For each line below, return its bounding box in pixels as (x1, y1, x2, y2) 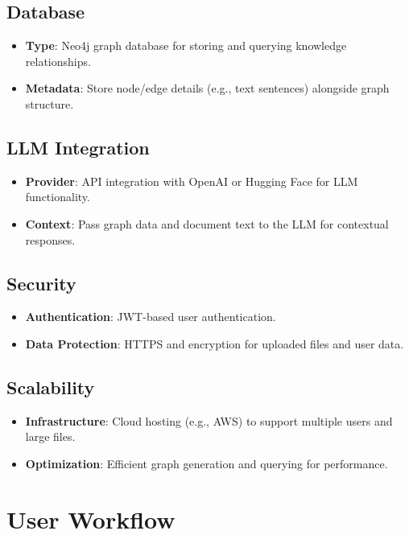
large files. (25, 428, 76, 445)
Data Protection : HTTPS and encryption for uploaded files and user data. (25, 335, 404, 352)
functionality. (25, 188, 90, 205)
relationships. (25, 52, 91, 69)
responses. (25, 231, 76, 248)
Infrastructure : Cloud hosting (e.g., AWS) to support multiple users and (25, 412, 393, 429)
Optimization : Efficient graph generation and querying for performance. (25, 455, 388, 471)
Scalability (6, 374, 95, 399)
